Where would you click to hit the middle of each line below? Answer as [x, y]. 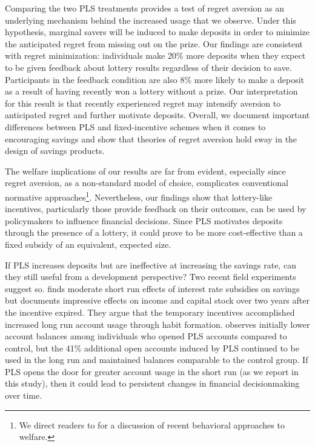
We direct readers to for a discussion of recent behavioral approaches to [152, 424]
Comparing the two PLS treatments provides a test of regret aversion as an [145, 8]
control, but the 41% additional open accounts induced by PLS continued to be [152, 348]
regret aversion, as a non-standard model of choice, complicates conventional [147, 183]
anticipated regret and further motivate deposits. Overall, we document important [157, 115]
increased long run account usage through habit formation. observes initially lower [157, 324]
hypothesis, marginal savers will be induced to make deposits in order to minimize [157, 32]
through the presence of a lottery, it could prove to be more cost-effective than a [154, 232]
